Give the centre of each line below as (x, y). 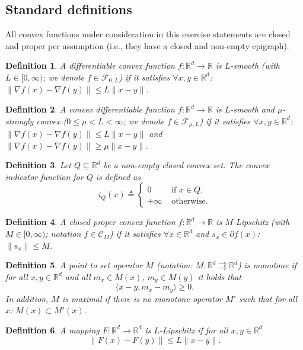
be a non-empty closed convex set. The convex (186, 165)
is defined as (118, 176)
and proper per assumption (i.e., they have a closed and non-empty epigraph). (147, 45)
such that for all (268, 298)
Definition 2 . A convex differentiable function (90, 109)
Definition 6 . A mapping (52, 330)
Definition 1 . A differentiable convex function (90, 65)
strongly (20, 121)
